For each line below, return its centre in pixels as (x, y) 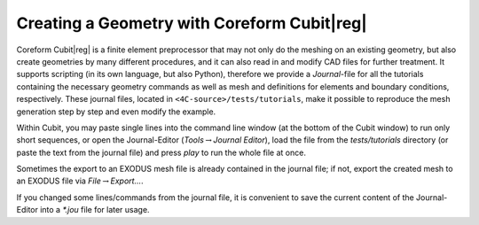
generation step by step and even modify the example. (116, 112)
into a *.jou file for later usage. (95, 210)
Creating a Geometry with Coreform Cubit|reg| (192, 23)
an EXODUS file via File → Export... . (80, 181)
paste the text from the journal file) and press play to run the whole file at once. (161, 152)
